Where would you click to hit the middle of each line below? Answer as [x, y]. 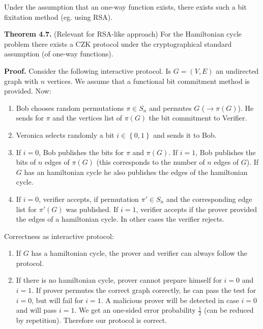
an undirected [237, 70]
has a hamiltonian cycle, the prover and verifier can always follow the [139, 253]
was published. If [92, 209]
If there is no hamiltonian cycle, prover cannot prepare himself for [119, 280]
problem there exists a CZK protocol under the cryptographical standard [118, 43]
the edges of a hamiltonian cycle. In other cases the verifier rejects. [120, 219]
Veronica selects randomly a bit [65, 134]
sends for [30, 118]
